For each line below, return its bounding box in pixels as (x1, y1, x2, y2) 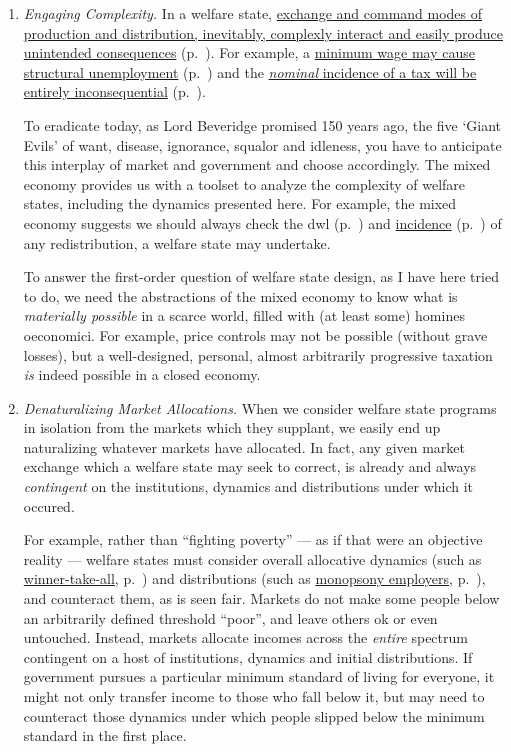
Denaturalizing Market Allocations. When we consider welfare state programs (23, 397, 497, 418)
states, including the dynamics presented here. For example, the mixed (23, 193, 457, 214)
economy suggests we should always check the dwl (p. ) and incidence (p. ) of (23, 212, 502, 233)
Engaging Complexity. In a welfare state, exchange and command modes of (23, 3, 483, 23)
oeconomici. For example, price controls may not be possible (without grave (23, 324, 488, 345)
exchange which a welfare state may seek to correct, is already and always (23, 456, 477, 477)
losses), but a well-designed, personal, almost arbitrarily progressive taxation (23, 344, 493, 365)
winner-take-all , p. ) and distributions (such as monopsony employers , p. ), (23, 568, 486, 589)
